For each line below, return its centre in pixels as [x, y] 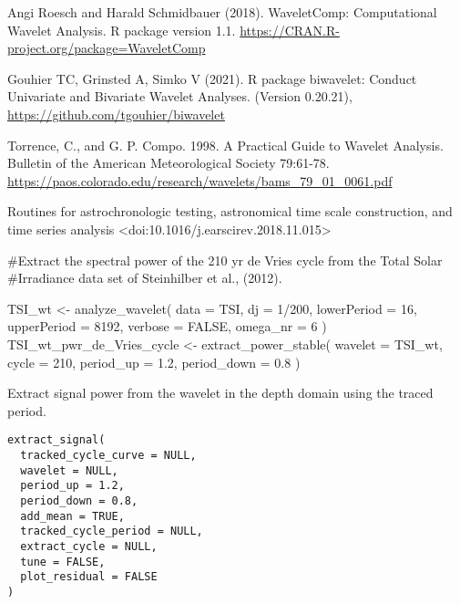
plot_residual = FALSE [89, 577]
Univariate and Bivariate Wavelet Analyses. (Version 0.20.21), [180, 96]
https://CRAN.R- [290, 30]
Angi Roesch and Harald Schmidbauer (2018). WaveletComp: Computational [222, 12]
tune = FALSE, [63, 562]
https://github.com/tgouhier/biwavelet [116, 114]
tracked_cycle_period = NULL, [112, 531]
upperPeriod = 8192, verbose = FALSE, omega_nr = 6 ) [167, 326]
